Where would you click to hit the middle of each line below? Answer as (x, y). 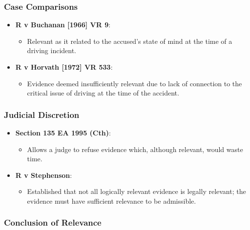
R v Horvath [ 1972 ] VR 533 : (64, 67)
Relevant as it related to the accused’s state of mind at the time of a (130, 41)
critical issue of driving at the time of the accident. (103, 93)
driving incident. (52, 50)
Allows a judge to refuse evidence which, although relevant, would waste (135, 149)
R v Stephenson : (44, 175)
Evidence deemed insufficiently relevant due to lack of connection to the (135, 83)
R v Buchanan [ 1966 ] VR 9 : (63, 25)
